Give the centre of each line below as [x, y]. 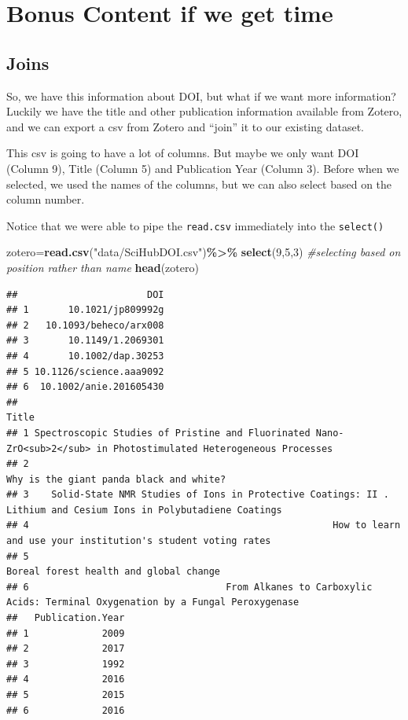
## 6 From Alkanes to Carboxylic [189, 587]
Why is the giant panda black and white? [116, 479]
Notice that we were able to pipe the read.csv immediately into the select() [195, 225]
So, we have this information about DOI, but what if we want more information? [201, 96]
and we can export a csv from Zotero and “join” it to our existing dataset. [185, 126]
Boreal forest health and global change [114, 572]
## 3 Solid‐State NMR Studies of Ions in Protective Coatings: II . [198, 495]
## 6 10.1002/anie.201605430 [85, 387]
